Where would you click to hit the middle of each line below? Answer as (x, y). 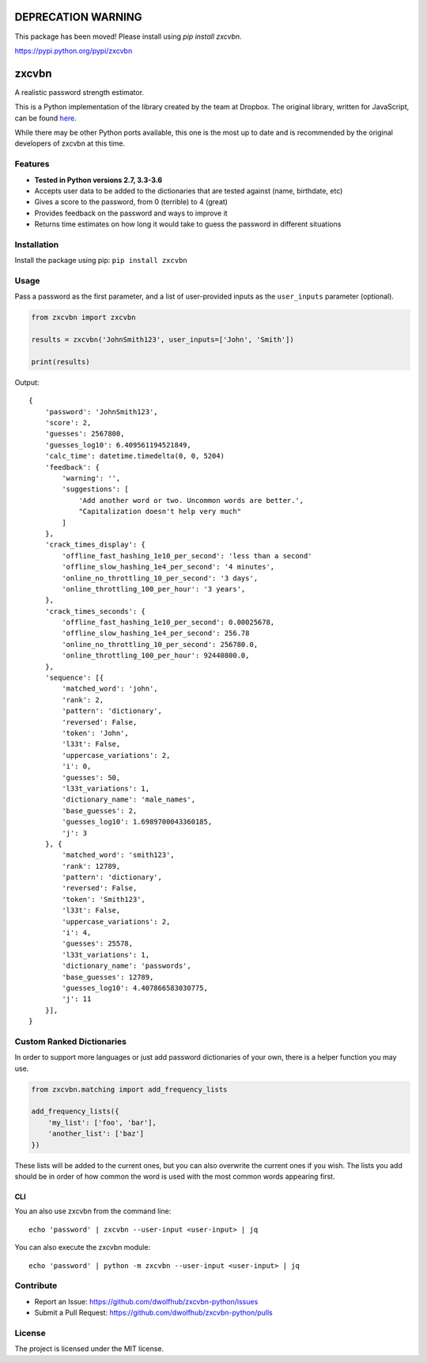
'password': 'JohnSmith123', (101, 411)
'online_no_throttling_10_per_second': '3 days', (160, 578)
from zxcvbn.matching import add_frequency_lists (129, 1089)
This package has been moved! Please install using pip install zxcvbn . (128, 36)
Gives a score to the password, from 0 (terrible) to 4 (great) (131, 202)
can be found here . (45, 118)
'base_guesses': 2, (100, 811)
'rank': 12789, (91, 866)
